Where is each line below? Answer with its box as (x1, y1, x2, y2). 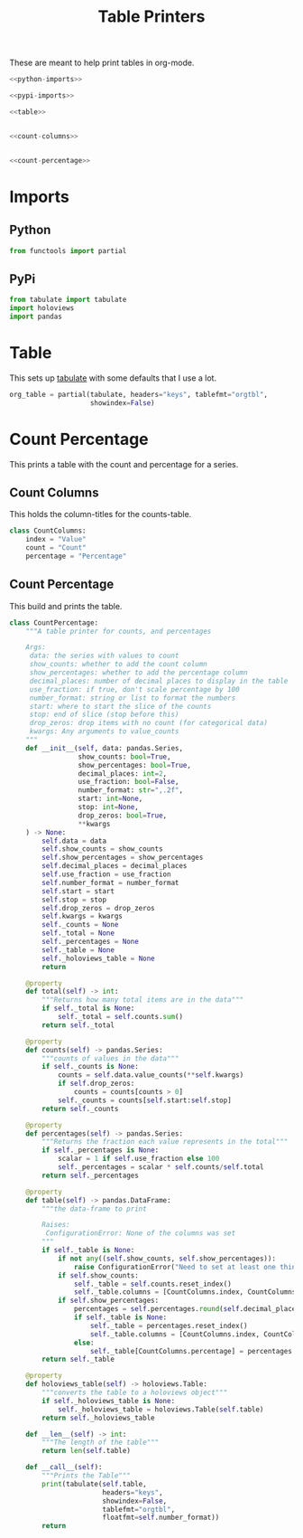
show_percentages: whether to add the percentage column (29, 668, 248, 677)
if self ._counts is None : (41, 1062, 140, 1071)
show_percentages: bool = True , (78, 760, 192, 769)
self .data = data (41, 836, 106, 845)
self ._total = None (41, 929, 115, 938)
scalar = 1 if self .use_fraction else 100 (57, 1155, 220, 1164)
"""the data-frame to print (41, 1204, 147, 1213)
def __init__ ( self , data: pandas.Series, (25, 743, 183, 752)
